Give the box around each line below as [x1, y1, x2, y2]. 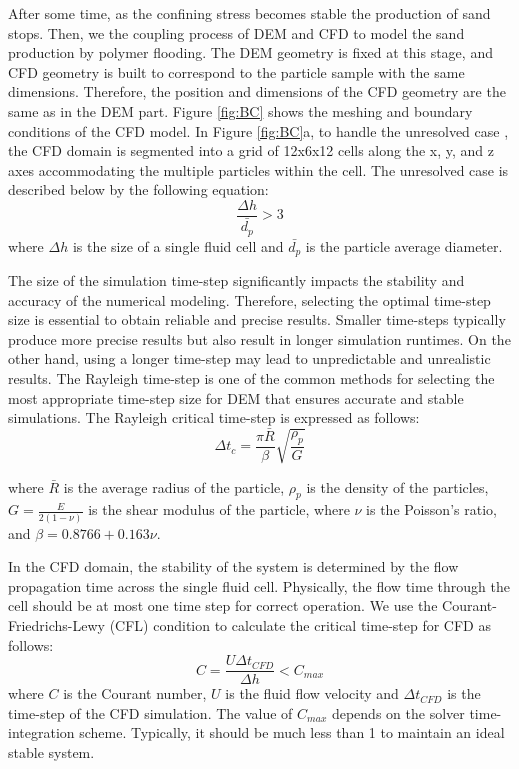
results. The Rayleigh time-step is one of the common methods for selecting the [8, 367, 495, 388]
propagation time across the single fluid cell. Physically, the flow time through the [8, 575, 510, 596]
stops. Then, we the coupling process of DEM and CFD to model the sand [8, 22, 465, 43]
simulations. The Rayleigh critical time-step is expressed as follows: [8, 407, 420, 428]
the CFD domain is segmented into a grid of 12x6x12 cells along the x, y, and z [8, 140, 494, 161]
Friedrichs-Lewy [8, 615, 105, 636]
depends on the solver [331, 702, 465, 723]
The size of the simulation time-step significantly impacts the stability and [8, 269, 465, 290]
